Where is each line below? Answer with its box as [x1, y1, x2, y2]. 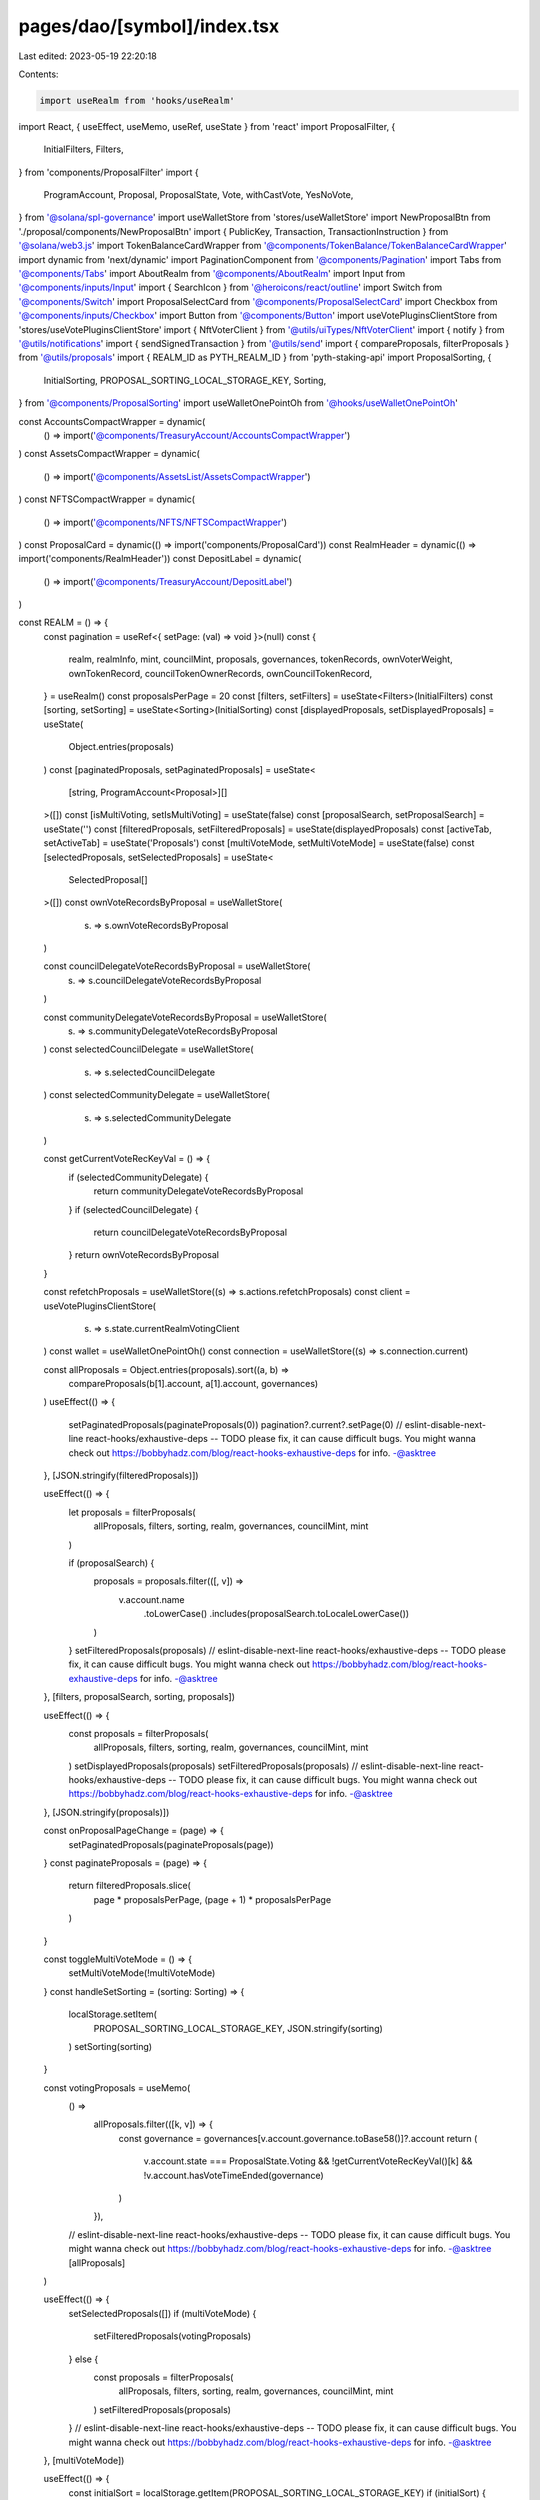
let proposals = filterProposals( [68, 1506, 196, 1518]
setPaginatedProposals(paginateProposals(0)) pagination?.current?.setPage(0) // [68, 1418, 403, 1430]
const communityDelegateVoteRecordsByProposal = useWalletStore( [43, 1011, 327, 1023]
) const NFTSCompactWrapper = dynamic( [18, 493, 195, 505]
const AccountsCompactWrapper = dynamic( [18, 415, 206, 427]
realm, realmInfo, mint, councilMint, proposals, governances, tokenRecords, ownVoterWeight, [68, 653, 454, 665]
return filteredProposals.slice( [68, 1880, 192, 1892]
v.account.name [118, 1593, 185, 1605]
